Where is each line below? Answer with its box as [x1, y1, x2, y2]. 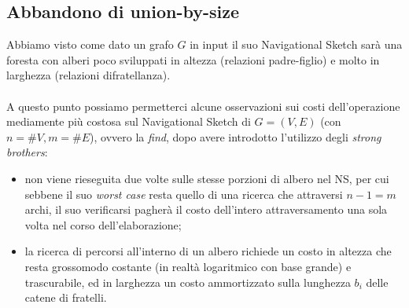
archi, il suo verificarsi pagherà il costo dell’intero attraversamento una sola [24, 201, 388, 218]
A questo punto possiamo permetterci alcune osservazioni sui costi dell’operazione [6, 97, 400, 114]
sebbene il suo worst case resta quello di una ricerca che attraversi [24, 185, 343, 202]
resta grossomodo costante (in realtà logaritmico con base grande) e [24, 258, 352, 274]
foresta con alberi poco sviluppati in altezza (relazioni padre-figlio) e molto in [6, 51, 380, 68]
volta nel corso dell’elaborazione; [24, 216, 182, 233]
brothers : [6, 144, 48, 160]
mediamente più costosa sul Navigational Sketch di [6, 113, 251, 130]
